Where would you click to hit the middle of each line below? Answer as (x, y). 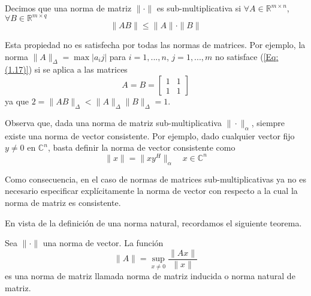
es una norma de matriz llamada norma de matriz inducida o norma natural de (150, 276)
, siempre (268, 122)
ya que (17, 101)
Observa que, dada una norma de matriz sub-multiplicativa (113, 122)
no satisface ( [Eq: (247, 56)
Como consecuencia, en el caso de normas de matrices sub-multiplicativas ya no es (155, 179)
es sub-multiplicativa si (199, 8)
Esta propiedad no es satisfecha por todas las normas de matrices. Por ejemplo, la (155, 45)
